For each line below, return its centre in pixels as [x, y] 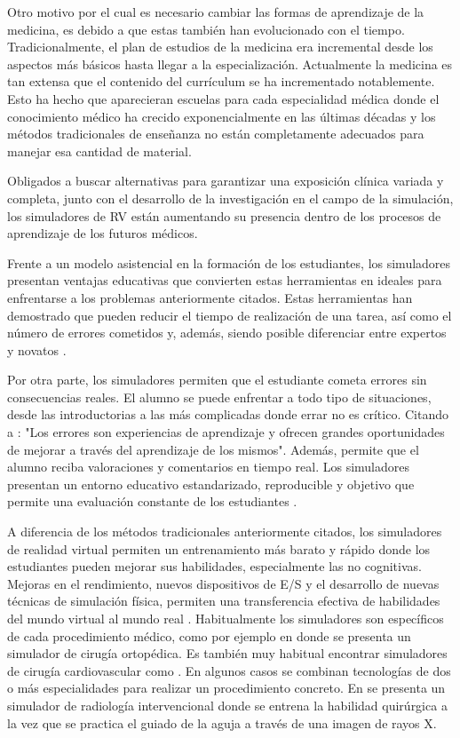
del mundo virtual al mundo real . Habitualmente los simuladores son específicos [226, 618]
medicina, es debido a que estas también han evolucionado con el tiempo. [206, 29]
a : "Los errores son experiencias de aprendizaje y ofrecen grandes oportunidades [226, 432]
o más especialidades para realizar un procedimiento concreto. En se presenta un [226, 688]
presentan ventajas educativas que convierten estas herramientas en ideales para [225, 280]
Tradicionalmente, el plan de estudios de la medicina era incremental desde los [220, 47]
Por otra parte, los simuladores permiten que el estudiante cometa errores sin [217, 380]
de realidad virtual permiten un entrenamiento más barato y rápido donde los [219, 548]
